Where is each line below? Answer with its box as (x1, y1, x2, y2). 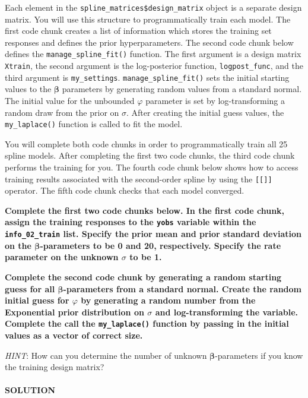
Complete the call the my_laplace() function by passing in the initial (5, 317, 289, 330)
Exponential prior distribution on (5, 305, 144, 318)
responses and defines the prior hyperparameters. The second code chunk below (5, 36, 294, 48)
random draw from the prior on (5, 106, 119, 118)
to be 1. (129, 251, 162, 263)
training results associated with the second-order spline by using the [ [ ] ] (5, 172, 272, 185)
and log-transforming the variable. (155, 305, 299, 318)
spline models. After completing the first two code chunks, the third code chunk (5, 149, 295, 162)
